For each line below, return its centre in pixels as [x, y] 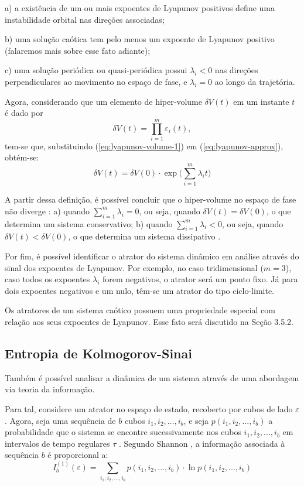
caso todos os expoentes [47, 279]
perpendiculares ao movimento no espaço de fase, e [96, 81]
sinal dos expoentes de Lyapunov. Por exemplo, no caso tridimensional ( [134, 267]
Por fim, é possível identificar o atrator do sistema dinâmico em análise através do [152, 256]
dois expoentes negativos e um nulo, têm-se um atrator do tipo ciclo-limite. [140, 290]
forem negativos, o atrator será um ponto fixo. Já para [200, 279]
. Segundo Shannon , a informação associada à [202, 443]
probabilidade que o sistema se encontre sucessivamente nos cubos [123, 432]
